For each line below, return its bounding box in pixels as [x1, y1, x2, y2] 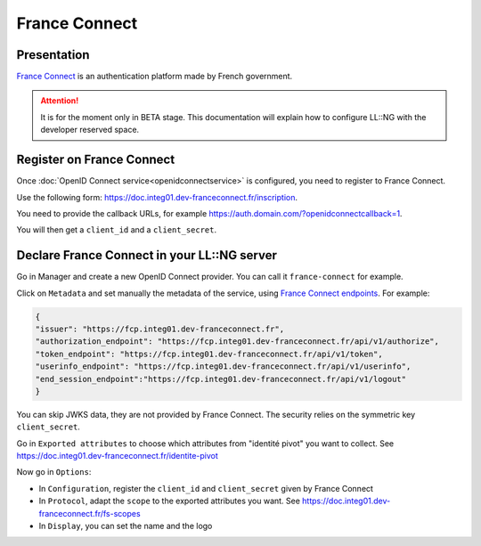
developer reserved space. [40, 125, 140, 135]
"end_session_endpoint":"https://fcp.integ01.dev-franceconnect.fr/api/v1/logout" [35, 374, 407, 384]
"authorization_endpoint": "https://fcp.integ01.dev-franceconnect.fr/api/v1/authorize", [35, 337, 440, 346]
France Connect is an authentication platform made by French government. [16, 71, 293, 82]
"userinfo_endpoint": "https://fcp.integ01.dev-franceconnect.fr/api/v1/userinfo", [35, 362, 412, 371]
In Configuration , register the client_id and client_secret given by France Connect [38, 483, 374, 493]
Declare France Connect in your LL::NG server [16, 248, 278, 263]
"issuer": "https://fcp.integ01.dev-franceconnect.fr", [35, 323, 285, 334]
